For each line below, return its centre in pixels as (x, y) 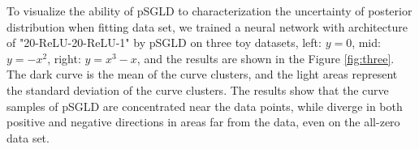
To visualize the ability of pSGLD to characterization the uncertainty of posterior (209, 11)
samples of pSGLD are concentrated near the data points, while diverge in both (205, 106)
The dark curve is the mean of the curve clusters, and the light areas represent (202, 74)
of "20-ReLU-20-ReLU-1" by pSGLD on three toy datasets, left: (164, 43)
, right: (64, 58)
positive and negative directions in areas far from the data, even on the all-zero (203, 122)
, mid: (366, 43)
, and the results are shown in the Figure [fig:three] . (266, 58)
